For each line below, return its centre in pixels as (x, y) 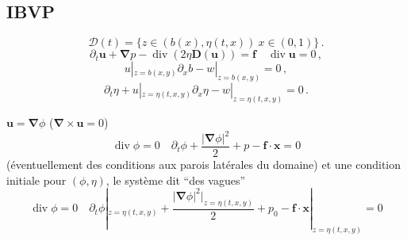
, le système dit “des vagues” (176, 180)
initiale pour (36, 180)
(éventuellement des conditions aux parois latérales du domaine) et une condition (203, 164)
